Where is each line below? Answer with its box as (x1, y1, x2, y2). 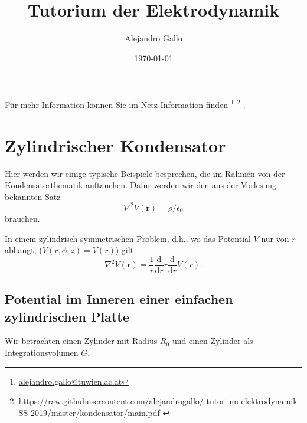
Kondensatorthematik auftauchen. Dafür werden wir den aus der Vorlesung (5, 179, 276, 191)
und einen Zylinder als (172, 335, 253, 347)
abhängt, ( (5, 244, 43, 256)
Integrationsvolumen (5, 346, 79, 358)
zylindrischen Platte (5, 307, 129, 325)
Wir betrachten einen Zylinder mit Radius (5, 335, 158, 347)
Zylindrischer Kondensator (5, 133, 226, 157)
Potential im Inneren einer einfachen (5, 290, 233, 308)
